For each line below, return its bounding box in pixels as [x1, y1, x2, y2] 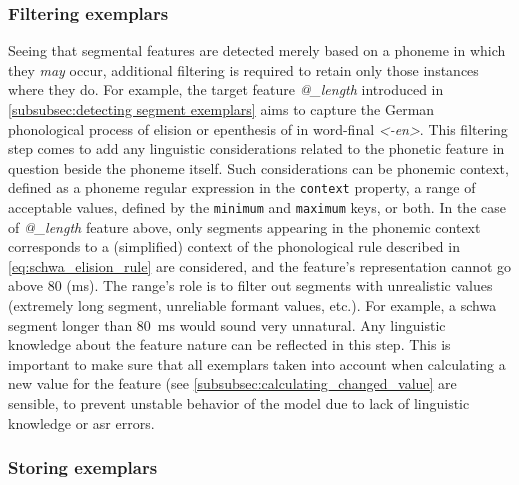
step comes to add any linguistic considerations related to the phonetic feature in [8, 138, 505, 159]
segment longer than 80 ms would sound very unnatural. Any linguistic [8, 314, 446, 335]
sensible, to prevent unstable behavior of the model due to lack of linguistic [8, 393, 470, 414]
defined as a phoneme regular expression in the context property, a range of [8, 177, 476, 198]
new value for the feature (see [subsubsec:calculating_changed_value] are [8, 373, 457, 394]
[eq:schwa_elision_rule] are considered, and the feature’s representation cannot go [8, 255, 512, 276]
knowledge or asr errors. [8, 412, 155, 433]
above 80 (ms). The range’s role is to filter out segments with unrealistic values [8, 275, 493, 296]
